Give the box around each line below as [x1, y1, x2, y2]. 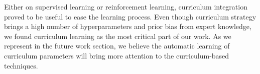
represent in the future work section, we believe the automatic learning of [4, 40, 230, 51]
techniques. [4, 60, 38, 70]
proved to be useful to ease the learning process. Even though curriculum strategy [4, 11, 256, 21]
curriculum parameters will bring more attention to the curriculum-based [4, 50, 229, 60]
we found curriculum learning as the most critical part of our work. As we [4, 30, 231, 41]
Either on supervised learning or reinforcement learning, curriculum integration [4, 1, 247, 11]
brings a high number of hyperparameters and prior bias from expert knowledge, [4, 21, 251, 31]
